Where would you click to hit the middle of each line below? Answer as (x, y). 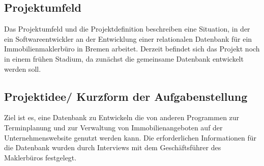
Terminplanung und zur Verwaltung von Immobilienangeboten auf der (113, 127)
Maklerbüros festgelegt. (40, 157)
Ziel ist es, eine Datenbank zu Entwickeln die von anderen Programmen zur (122, 117)
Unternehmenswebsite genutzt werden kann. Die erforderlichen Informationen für (130, 137)
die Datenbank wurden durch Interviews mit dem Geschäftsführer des (113, 147)
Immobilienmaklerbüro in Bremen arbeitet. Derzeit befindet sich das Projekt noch (132, 49)
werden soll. (23, 68)
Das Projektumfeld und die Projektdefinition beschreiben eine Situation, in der (127, 29)
